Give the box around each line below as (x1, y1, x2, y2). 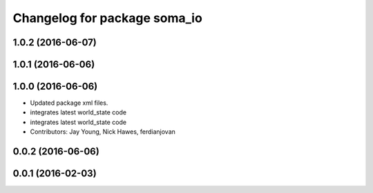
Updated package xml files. (30, 99, 108, 107)
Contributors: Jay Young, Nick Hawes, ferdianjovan (30, 128, 176, 136)
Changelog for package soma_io (12, 10, 203, 26)
